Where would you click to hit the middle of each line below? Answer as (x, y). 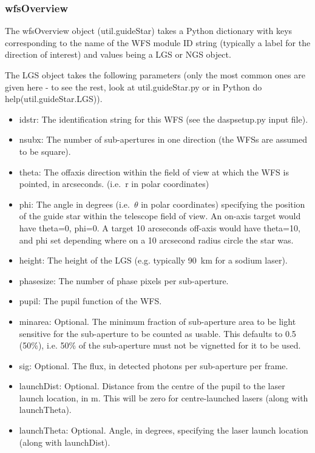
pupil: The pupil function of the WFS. (90, 301)
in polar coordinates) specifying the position (223, 204)
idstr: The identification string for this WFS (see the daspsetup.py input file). (164, 119)
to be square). (45, 151)
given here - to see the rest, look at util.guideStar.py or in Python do (134, 87)
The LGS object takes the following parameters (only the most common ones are (155, 75)
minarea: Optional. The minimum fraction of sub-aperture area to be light (157, 321)
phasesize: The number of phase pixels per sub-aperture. (124, 280)
